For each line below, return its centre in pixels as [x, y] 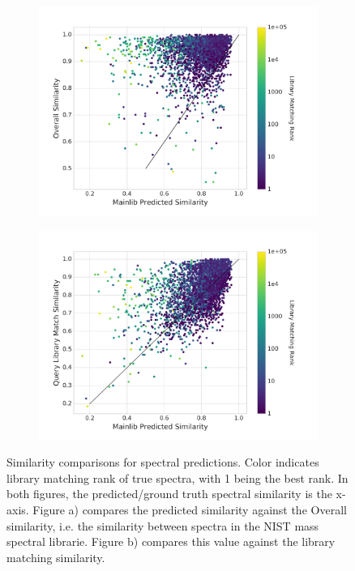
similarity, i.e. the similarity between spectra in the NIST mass [163, 525]
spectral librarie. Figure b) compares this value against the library [171, 541]
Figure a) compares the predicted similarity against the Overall [190, 509]
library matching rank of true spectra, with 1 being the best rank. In [177, 477]
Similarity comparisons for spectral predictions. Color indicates [163, 462]
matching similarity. [56, 557]
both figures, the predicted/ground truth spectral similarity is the [169, 494]
